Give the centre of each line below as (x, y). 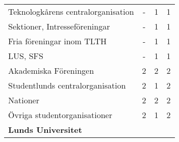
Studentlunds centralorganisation (67, 85)
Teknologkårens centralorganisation (71, 11)
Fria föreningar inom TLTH (58, 41)
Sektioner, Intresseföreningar (59, 26)
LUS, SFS (26, 56)
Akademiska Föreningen (51, 70)
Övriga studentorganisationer (60, 115)
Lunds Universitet (45, 130)
